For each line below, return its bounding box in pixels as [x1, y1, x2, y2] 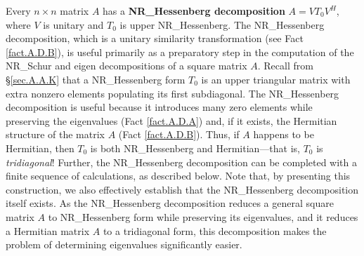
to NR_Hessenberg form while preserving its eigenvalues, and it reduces [48, 209, 358, 224]
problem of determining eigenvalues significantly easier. [6, 237, 242, 252]
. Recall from [257, 58, 313, 73]
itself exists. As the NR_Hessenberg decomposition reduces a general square [6, 196, 334, 210]
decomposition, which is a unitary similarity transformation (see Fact [6, 31, 304, 46]
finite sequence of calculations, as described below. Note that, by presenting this [6, 168, 351, 183]
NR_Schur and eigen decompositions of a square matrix [6, 58, 247, 73]
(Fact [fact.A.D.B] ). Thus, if [118, 127, 240, 142]
